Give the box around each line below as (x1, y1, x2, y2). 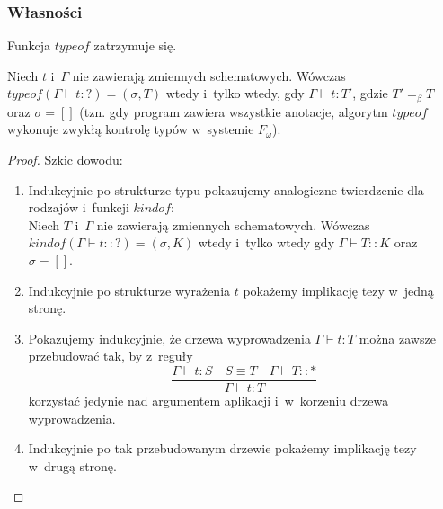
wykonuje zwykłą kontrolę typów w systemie (7, 120, 254, 138)
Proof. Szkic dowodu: (7, 150, 123, 169)
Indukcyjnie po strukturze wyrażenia (28, 281, 231, 299)
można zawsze (359, 328, 436, 347)
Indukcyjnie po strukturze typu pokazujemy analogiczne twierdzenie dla (28, 180, 424, 199)
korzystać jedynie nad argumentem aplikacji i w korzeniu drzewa (28, 391, 389, 410)
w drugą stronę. (28, 456, 117, 475)
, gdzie (352, 84, 388, 103)
